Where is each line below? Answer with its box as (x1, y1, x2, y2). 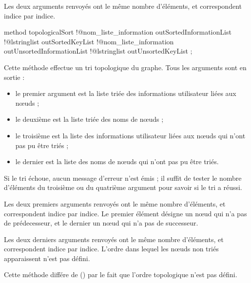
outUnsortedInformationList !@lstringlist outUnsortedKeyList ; (4, 46, 193, 56)
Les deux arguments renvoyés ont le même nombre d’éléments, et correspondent (4, 1, 242, 11)
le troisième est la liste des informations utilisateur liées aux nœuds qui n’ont (15, 130, 246, 140)
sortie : (4, 72, 25, 82)
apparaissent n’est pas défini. (4, 253, 90, 263)
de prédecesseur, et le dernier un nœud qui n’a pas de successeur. (4, 218, 198, 228)
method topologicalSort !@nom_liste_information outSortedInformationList (4, 27, 232, 37)
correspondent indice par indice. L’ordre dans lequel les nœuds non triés (4, 244, 219, 254)
